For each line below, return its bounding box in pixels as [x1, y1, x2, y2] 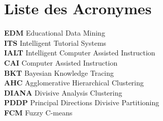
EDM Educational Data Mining [4, 27, 105, 38]
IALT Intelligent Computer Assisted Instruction [4, 47, 155, 58]
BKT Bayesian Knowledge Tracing [4, 67, 114, 78]
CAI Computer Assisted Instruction [4, 57, 118, 68]
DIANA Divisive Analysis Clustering [4, 87, 122, 98]
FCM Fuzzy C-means [4, 107, 73, 117]
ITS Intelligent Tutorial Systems [4, 37, 107, 48]
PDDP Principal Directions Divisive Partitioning [4, 97, 159, 108]
